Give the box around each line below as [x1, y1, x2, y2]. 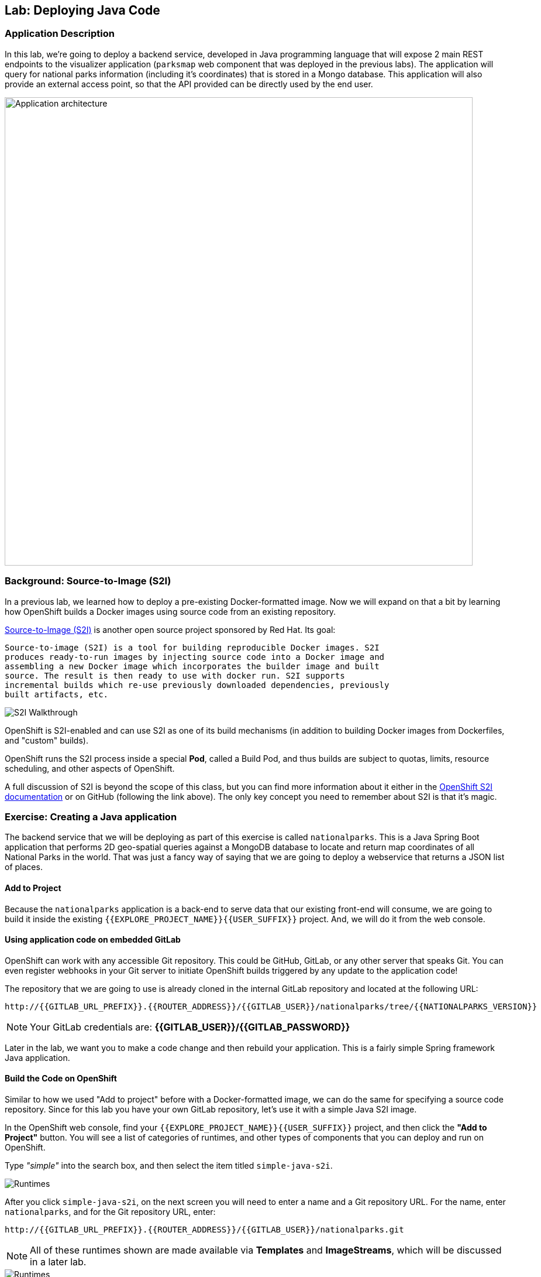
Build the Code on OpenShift [5, 1073, 117, 1084]
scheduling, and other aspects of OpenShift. [5, 763, 175, 773]
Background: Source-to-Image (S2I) [5, 575, 171, 587]
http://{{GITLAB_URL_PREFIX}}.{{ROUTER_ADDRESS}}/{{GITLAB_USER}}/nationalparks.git [5, 1224, 404, 1234]
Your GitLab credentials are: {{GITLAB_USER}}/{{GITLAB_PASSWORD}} [30, 1021, 350, 1033]
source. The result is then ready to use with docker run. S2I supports [5, 670, 345, 680]
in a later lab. [30, 1255, 87, 1268]
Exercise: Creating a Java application [5, 810, 177, 823]
